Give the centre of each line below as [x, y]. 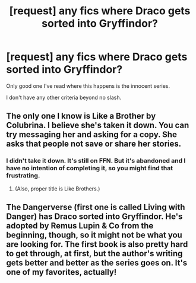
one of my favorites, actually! [61, 272]
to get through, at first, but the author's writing [94, 254]
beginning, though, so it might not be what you [94, 235]
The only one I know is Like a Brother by [81, 116]
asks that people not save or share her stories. [94, 144]
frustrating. [23, 176]
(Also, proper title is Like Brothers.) [57, 189]
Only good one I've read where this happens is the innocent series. [88, 86]
